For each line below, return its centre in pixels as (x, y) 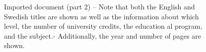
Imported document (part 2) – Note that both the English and (100, 6)
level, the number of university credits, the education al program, (103, 26)
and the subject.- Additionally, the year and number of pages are (103, 35)
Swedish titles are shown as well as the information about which (102, 16)
